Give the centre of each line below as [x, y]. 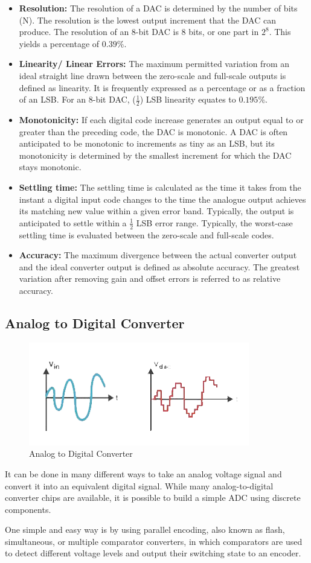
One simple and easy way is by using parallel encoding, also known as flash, [145, 530]
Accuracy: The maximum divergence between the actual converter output [158, 255]
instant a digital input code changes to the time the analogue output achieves [162, 199]
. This [280, 32]
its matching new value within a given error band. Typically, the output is [156, 211]
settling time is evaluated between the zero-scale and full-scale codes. [146, 234]
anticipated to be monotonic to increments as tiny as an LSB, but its [147, 143]
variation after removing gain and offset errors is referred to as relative [150, 278]
